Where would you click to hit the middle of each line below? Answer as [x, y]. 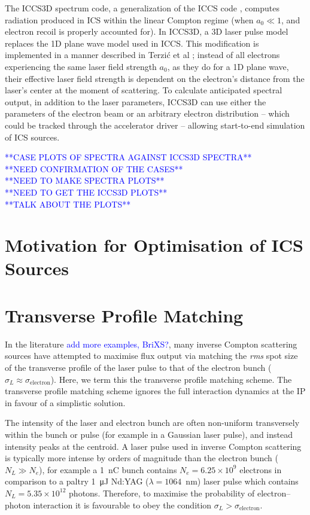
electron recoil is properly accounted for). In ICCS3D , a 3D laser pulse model [147, 31]
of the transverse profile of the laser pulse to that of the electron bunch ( [138, 367]
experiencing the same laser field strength [81, 66]
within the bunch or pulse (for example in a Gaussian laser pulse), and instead [149, 434]
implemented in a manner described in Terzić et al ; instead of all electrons [142, 55]
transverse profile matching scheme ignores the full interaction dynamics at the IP [155, 391]
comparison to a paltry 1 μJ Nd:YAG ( [77, 481]
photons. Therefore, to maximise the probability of [162, 493]
